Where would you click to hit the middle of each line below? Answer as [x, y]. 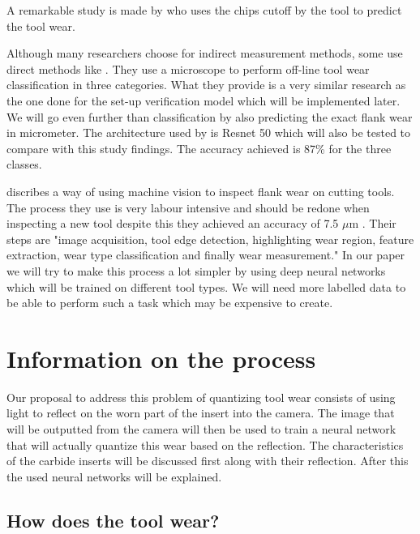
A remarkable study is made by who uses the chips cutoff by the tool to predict [204, 10]
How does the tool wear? [113, 520]
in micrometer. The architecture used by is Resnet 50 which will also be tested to [209, 132]
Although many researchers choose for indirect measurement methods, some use [205, 53]
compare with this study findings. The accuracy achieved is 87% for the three [199, 148]
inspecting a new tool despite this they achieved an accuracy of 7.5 [173, 223]
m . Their [373, 223]
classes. [24, 164]
